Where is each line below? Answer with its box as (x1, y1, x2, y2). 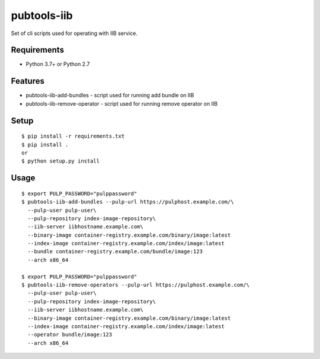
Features (11, 76, 44, 86)
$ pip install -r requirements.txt (21, 133, 125, 139)
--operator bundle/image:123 (27, 331, 113, 338)
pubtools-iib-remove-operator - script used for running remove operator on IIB (25, 100, 218, 107)
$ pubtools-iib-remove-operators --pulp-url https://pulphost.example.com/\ (21, 282, 250, 288)
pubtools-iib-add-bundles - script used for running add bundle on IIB (25, 92, 194, 99)
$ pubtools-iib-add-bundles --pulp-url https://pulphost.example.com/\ (21, 199, 234, 205)
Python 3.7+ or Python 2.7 (25, 61, 90, 68)
